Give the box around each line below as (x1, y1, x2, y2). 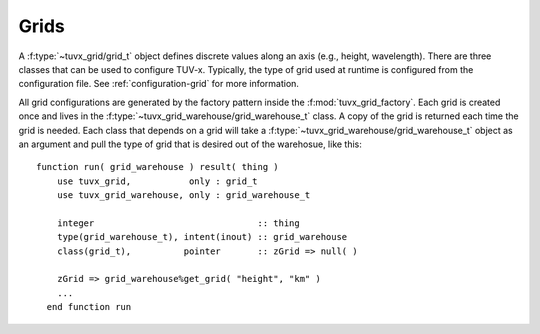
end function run (46, 301, 132, 313)
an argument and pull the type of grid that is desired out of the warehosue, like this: (18, 138, 362, 150)
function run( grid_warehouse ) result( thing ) (36, 161, 279, 173)
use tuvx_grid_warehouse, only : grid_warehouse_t (56, 190, 311, 201)
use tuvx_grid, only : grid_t (56, 175, 259, 187)
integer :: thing (56, 217, 300, 229)
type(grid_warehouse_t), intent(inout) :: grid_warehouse (56, 231, 348, 243)
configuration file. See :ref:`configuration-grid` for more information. (18, 78, 300, 90)
